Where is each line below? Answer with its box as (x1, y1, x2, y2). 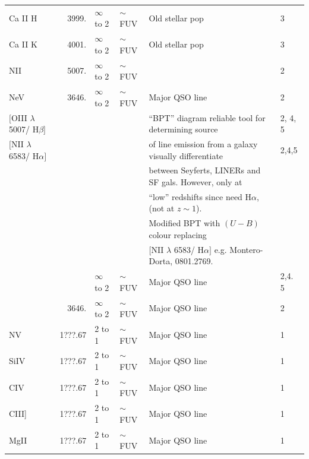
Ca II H (9, 11, 37, 24)
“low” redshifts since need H (149, 190, 252, 202)
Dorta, (149, 255, 173, 267)
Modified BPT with (149, 217, 220, 229)
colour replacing (149, 228, 207, 240)
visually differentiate (149, 149, 223, 162)
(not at (149, 202, 175, 214)
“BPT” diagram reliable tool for (149, 111, 266, 124)
